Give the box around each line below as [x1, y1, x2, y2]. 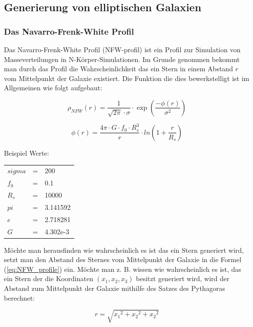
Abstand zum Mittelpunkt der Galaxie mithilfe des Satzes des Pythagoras [4, 283, 225, 293]
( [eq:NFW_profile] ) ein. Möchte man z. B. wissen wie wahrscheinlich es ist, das [4, 264, 241, 274]
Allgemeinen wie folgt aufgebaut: [4, 82, 103, 93]
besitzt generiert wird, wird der [136, 273, 230, 284]
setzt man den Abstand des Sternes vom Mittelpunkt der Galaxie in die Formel [4, 254, 242, 265]
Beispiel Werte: [4, 147, 49, 158]
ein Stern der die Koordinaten [4, 273, 93, 284]
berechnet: [4, 292, 35, 303]
